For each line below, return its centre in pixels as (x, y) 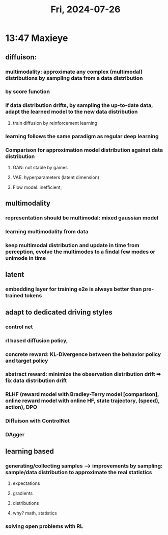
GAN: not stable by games (40, 167)
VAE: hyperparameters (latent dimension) (56, 177)
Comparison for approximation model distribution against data (84, 150)
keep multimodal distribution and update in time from (72, 246)
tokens (33, 296)
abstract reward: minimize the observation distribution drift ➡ (83, 374)
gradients (23, 493)
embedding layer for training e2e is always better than (74, 289)
